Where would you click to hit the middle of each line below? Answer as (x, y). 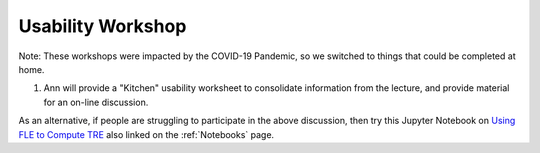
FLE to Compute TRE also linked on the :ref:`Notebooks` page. (146, 134)
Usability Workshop (102, 26)
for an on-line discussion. (96, 102)
